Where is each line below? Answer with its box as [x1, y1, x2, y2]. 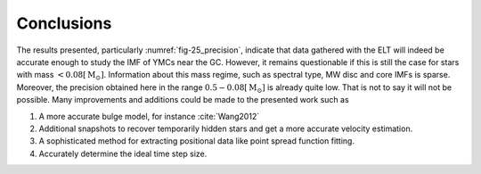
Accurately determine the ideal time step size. [38, 148, 208, 159]
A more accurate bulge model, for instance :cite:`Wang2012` [38, 111, 260, 121]
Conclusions [16, 13, 112, 33]
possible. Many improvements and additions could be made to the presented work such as [16, 95, 349, 105]
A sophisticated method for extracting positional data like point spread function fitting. [38, 136, 355, 146]
